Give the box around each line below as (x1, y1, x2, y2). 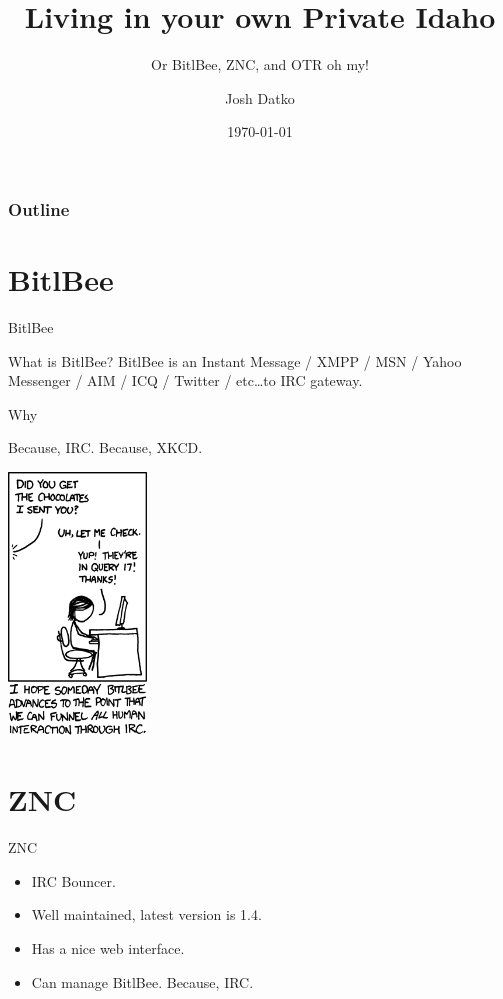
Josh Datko (225, 87, 295, 108)
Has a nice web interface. (31, 937, 185, 958)
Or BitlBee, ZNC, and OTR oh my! (151, 54, 369, 75)
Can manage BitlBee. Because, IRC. (31, 971, 254, 992)
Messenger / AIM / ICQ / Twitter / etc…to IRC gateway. (8, 370, 363, 391)
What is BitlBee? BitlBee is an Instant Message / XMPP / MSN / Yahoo (8, 350, 462, 371)
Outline (8, 196, 70, 221)
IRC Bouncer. (31, 870, 116, 891)
